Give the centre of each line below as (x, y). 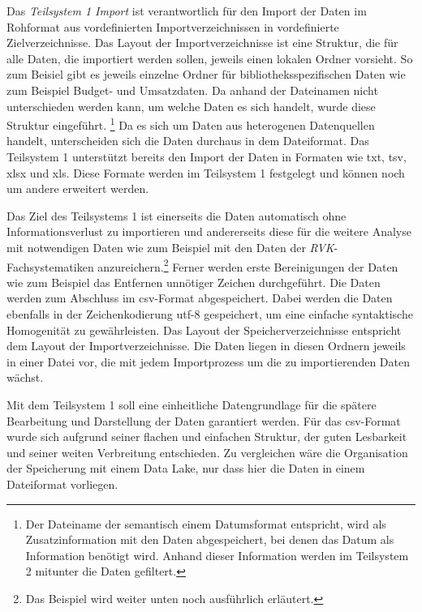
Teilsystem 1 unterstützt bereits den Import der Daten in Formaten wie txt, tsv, (207, 156)
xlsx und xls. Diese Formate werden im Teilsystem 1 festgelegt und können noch (206, 172)
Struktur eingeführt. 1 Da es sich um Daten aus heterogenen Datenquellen (191, 124)
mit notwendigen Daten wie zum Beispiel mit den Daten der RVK (170, 247)
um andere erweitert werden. (78, 188)
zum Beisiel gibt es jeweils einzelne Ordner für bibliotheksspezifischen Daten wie (206, 74)
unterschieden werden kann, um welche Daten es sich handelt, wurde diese (191, 106)
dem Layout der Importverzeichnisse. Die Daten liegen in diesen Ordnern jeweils (206, 346)
